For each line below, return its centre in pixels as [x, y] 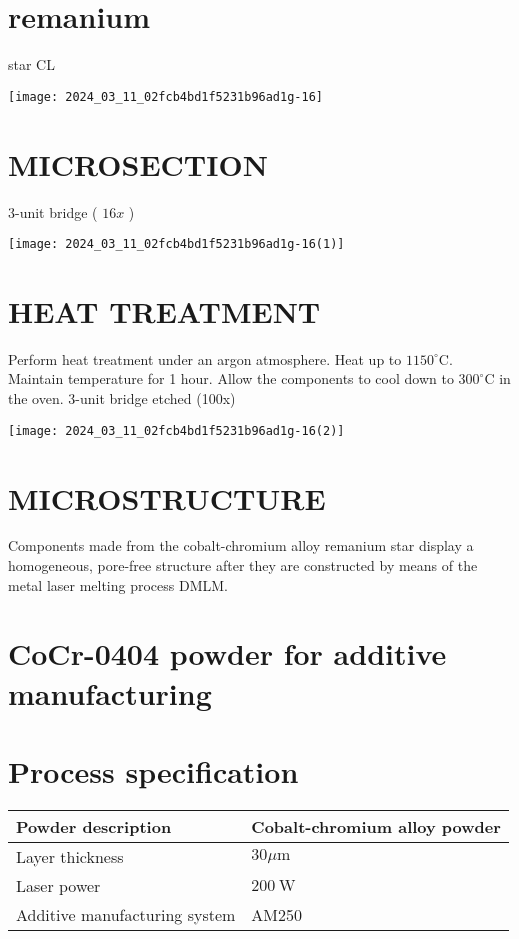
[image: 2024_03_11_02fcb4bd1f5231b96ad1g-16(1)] [176, 244]
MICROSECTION [138, 163]
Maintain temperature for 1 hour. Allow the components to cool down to [231, 378]
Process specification [153, 770]
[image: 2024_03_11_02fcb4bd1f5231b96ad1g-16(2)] [176, 430]
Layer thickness [70, 856]
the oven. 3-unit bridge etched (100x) [122, 398]
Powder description [94, 826]
